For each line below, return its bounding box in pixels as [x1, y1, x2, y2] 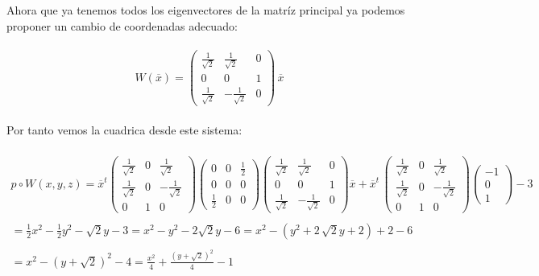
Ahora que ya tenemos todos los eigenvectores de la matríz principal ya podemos [6, 2, 405, 18]
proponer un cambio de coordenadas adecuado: [6, 17, 238, 34]
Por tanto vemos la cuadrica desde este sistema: [6, 121, 243, 138]
